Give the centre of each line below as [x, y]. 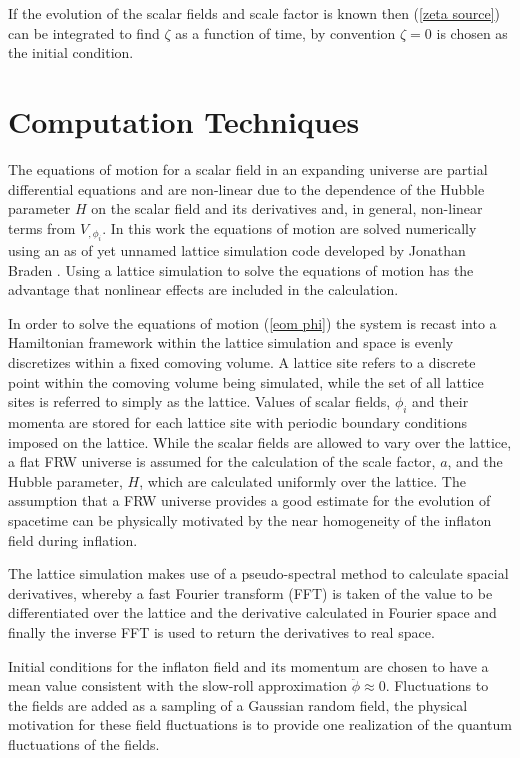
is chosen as [472, 32]
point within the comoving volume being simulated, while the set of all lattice [246, 381]
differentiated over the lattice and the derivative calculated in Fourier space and [252, 612]
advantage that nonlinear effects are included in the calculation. [203, 289]
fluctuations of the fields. [84, 743]
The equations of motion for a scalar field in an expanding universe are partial [248, 168]
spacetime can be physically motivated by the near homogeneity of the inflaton [250, 520]
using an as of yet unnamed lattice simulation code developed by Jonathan [237, 250]
